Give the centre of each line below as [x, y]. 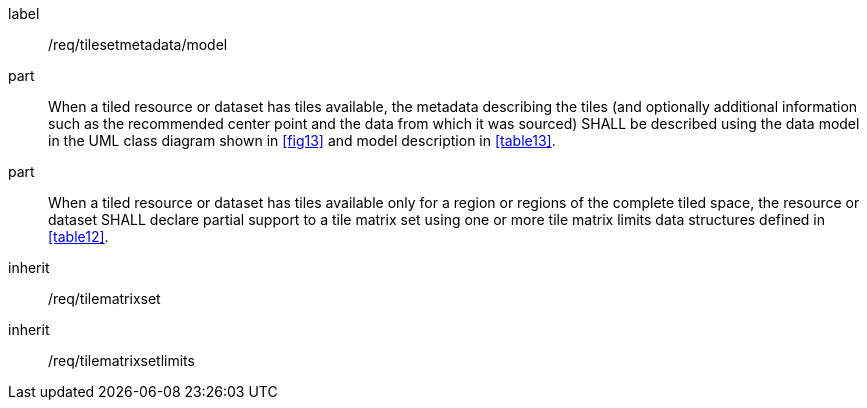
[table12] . [78, 236]
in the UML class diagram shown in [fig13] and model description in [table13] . [302, 140]
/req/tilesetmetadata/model [138, 44]
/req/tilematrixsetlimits [121, 360]
